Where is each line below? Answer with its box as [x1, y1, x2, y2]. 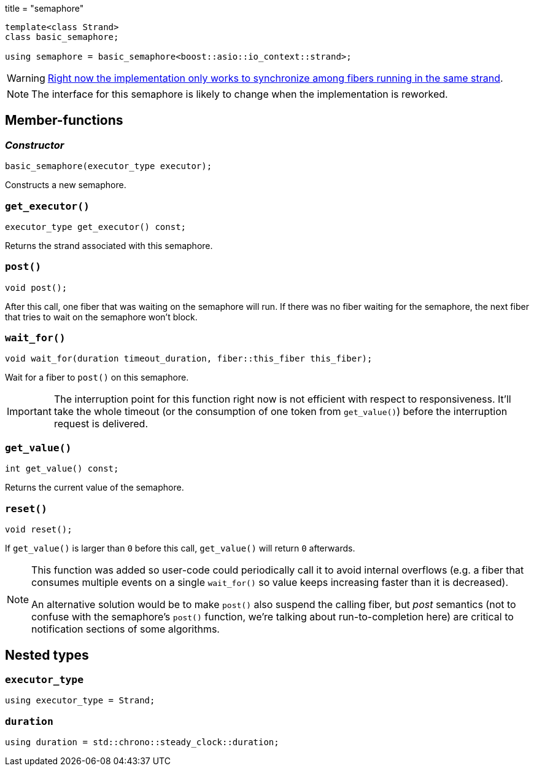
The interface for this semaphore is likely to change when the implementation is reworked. [31, 88, 448, 100]
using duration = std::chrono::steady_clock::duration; [5, 737, 279, 747]
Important [7, 405, 52, 418]
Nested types [5, 647, 89, 663]
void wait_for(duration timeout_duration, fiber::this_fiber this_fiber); [5, 354, 373, 364]
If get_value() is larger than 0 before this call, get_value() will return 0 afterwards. [5, 542, 355, 553]
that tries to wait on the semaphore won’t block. [5, 311, 198, 322]
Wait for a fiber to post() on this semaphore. [5, 372, 189, 383]
